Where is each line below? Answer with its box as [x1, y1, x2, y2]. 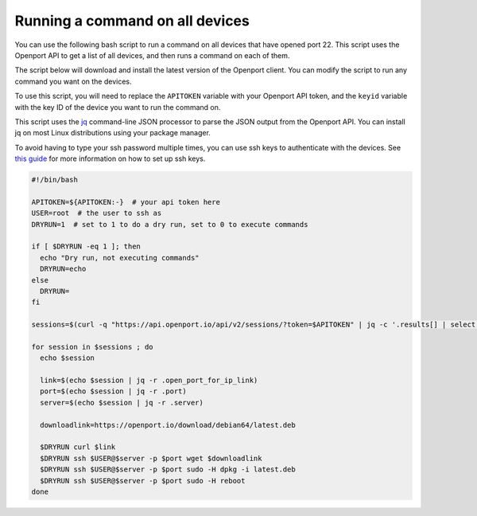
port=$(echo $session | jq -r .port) [40, 387, 187, 396]
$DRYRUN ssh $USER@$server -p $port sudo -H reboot [40, 476, 246, 485]
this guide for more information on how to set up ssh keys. [14, 154, 206, 163]
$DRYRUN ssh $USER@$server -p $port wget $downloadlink [40, 454, 262, 463]
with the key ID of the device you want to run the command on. [14, 102, 221, 111]
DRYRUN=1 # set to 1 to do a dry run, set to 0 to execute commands [31, 220, 308, 229]
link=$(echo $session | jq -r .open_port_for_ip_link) [40, 376, 258, 385]
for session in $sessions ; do [31, 342, 154, 351]
